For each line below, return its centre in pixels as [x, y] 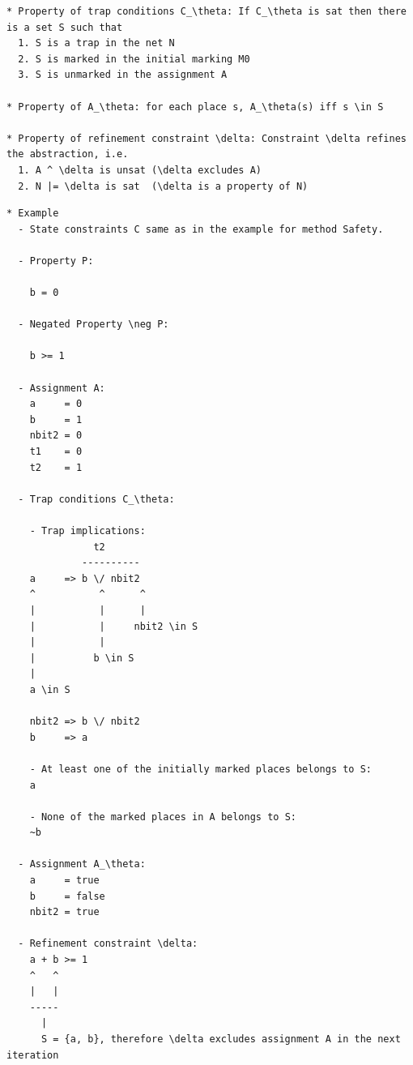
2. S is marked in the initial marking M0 [134, 59]
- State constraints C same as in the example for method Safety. [201, 229]
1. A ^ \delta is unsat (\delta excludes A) [140, 170]
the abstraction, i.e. [68, 154]
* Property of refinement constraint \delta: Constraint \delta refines [206, 138]
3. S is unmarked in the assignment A [123, 75]
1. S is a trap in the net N [96, 43]
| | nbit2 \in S [114, 626]
